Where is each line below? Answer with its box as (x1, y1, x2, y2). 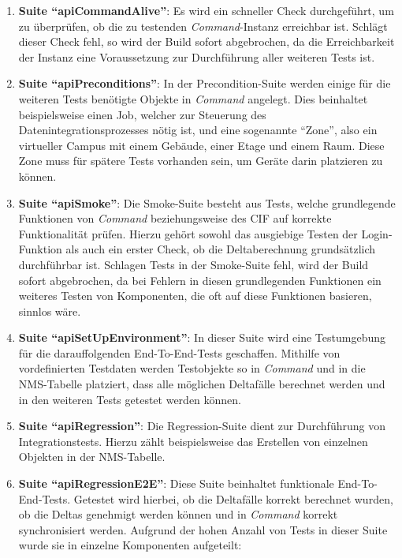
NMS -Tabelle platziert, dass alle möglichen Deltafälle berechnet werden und (18, 376, 385, 392)
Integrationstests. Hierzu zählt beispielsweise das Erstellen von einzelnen (18, 433, 368, 449)
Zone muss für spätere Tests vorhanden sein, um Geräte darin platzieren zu (18, 152, 383, 169)
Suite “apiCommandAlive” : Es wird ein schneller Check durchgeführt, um (18, 2, 394, 18)
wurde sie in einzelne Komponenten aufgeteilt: (18, 537, 242, 553)
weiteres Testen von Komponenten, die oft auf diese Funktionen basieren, (18, 287, 372, 304)
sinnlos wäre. (18, 302, 81, 319)
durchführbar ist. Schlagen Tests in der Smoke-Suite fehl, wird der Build (18, 256, 369, 272)
